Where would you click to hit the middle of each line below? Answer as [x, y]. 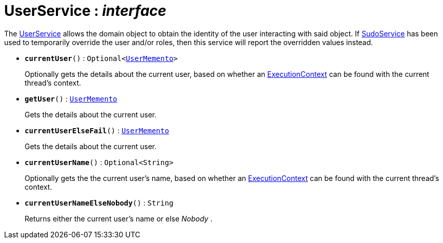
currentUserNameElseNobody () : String [99, 202]
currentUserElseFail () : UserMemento [97, 130]
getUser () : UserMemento [71, 98]
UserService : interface [85, 11]
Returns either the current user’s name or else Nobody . [119, 218]
